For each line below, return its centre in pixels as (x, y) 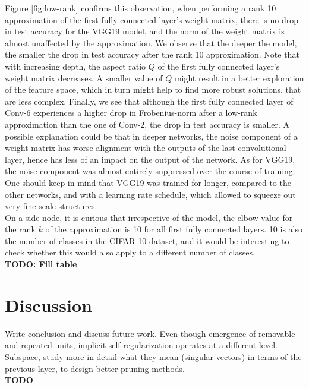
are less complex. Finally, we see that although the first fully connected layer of (149, 101)
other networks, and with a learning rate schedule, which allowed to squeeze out (150, 194)
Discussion (48, 305)
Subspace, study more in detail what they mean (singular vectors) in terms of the (153, 356)
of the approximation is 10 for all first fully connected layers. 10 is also (174, 229)
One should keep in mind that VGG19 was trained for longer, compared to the (148, 182)
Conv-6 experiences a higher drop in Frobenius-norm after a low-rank (131, 113)
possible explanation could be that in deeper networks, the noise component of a (151, 136)
